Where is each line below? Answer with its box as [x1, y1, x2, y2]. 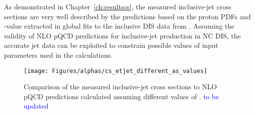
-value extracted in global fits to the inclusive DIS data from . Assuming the [4, 21, 235, 31]
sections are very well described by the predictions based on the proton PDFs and [4, 11, 251, 21]
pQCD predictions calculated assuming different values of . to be [24, 91, 219, 101]
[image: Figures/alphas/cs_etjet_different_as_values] [24, 67, 208, 75]
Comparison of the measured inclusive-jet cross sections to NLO [24, 81, 217, 92]
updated [24, 101, 49, 111]
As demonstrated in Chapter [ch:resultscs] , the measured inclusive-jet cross [4, 1, 231, 11]
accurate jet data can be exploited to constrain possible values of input [4, 40, 219, 50]
